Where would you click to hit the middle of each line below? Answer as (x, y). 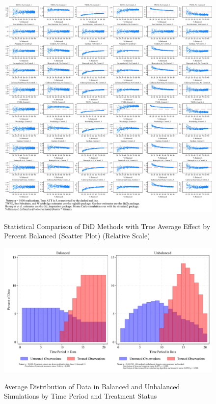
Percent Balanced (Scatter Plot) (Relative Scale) (77, 236)
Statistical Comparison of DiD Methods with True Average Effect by (107, 226)
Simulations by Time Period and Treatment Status (81, 396)
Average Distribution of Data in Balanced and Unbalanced (92, 386)
